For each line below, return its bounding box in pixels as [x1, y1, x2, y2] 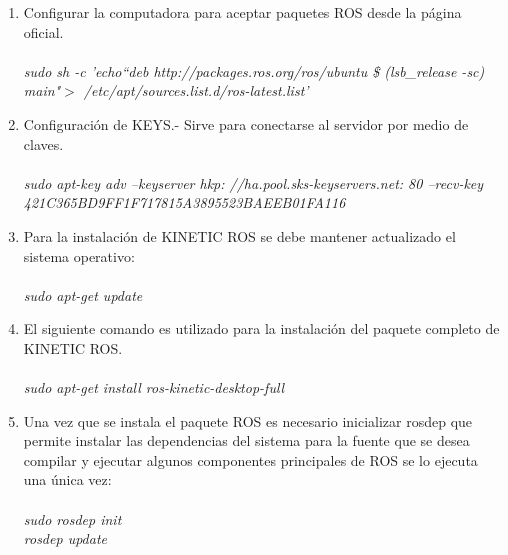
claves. [23, 133, 64, 154]
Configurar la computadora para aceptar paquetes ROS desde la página [23, 2, 462, 22]
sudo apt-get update [23, 284, 143, 305]
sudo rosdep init [23, 508, 122, 529]
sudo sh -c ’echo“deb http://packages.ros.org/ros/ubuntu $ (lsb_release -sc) [23, 60, 485, 81]
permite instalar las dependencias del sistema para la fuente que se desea [23, 430, 470, 451]
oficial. [23, 21, 64, 42]
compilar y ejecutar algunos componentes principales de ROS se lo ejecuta [23, 449, 478, 470]
